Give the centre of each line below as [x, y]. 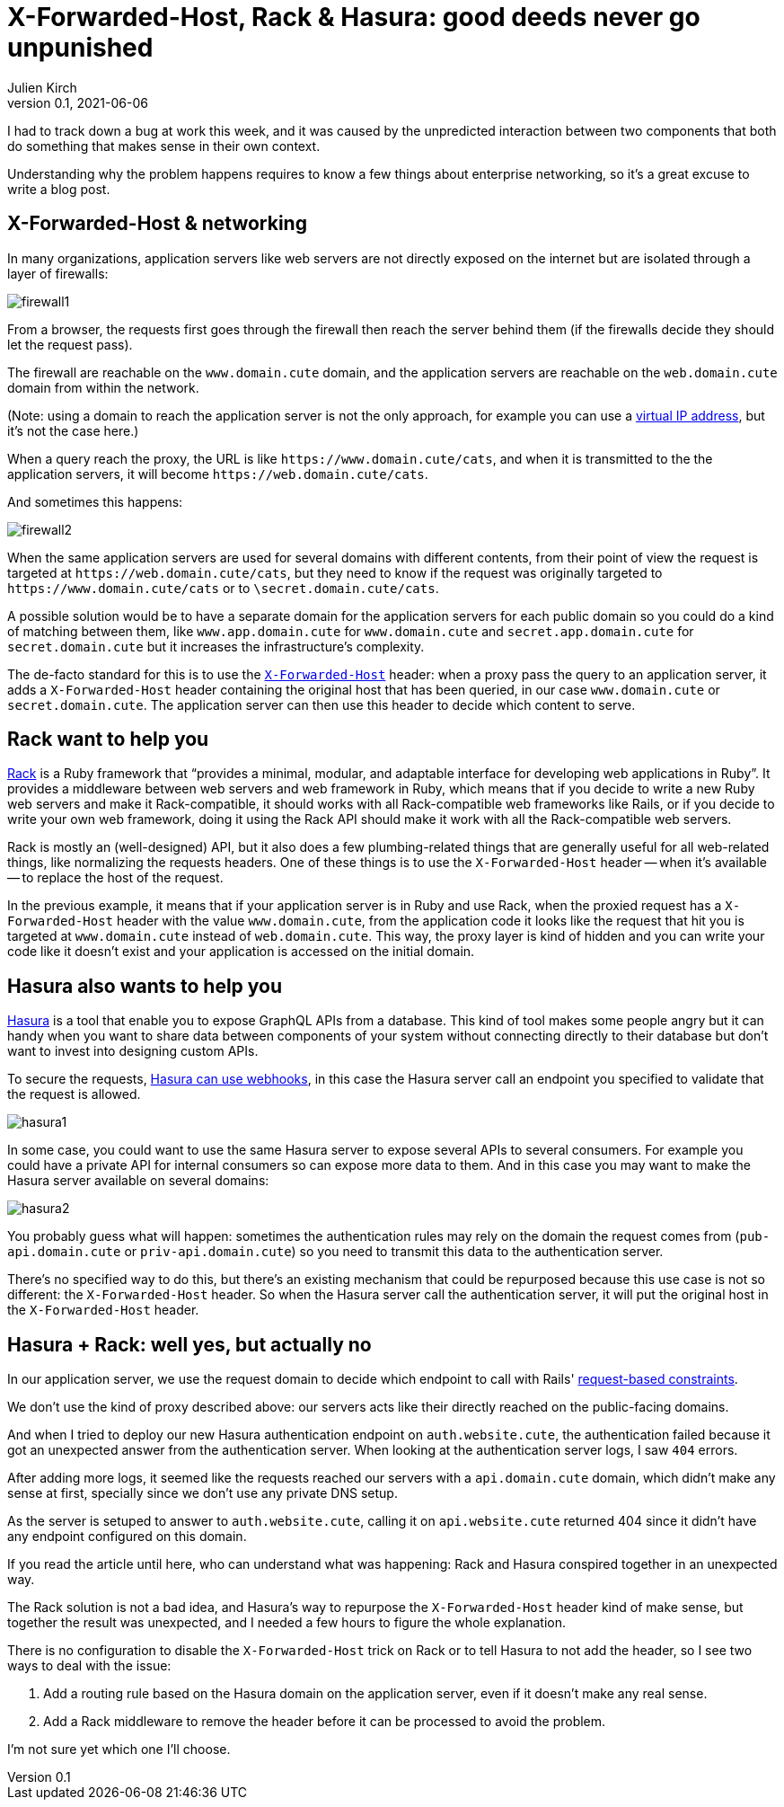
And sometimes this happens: [95, 501]
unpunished [80, 48]
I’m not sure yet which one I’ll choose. [119, 1749]
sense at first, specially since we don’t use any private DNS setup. [203, 1493]
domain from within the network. [103, 387]
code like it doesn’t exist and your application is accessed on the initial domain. [241, 952]
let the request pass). [70, 344]
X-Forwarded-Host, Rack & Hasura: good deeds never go [354, 17]
